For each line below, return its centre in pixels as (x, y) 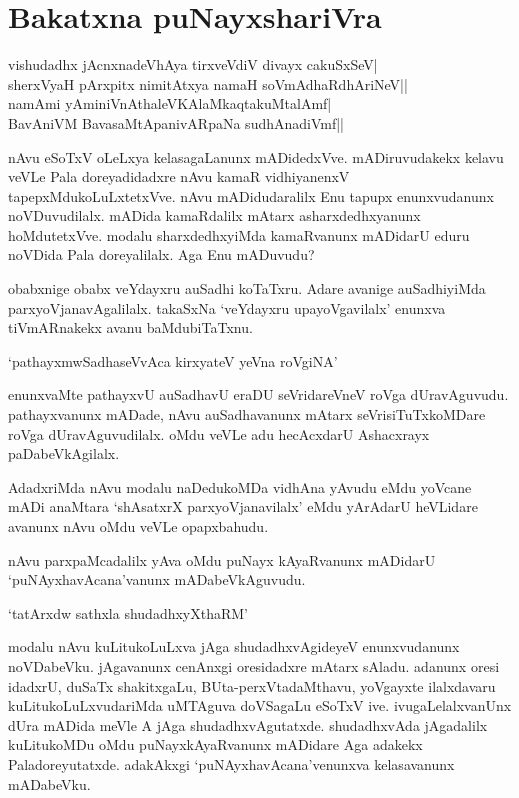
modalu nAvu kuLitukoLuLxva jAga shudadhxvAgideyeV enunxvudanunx (234, 646)
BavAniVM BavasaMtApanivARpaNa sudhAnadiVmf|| (176, 122)
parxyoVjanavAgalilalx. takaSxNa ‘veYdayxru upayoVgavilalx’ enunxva (227, 307)
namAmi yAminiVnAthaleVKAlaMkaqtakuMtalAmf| (170, 103)
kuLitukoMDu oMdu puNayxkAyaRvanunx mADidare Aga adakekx (215, 744)
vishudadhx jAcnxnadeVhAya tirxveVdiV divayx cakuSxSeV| (193, 64)
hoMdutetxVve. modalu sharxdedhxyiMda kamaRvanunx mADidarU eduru (239, 234)
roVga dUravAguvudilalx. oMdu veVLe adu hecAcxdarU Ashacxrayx (219, 433)
